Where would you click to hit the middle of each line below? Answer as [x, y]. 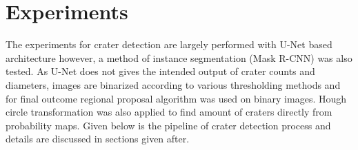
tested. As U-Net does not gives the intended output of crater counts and [160, 71]
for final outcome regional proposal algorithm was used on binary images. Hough [176, 98]
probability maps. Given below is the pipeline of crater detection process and [168, 125]
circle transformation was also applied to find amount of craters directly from [169, 112]
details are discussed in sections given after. [98, 139]
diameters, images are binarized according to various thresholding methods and [173, 84]
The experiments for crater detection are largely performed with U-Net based [169, 44]
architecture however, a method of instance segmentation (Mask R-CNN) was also [179, 57]
